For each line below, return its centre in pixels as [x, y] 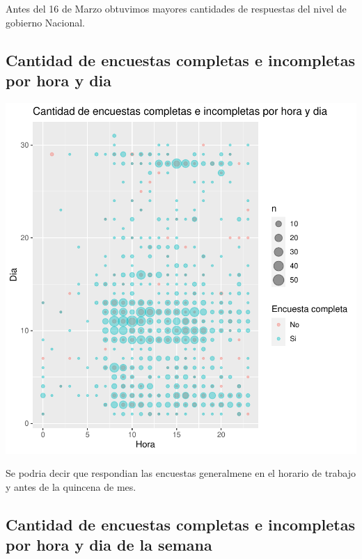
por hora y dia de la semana [109, 545]
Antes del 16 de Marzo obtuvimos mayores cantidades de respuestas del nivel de [176, 8]
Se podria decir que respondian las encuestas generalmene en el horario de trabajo [181, 473]
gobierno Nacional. [46, 22]
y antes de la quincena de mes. [71, 486]
